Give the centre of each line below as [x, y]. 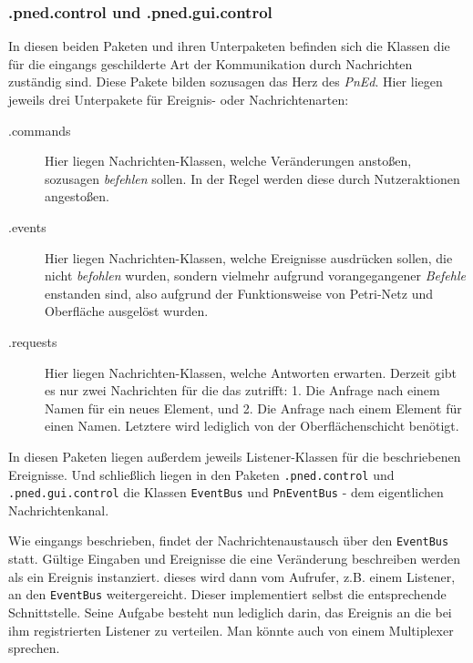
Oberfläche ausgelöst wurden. [127, 311]
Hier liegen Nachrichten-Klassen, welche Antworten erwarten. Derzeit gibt [251, 372]
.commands [40, 130]
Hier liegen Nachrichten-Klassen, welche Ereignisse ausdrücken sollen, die [249, 257]
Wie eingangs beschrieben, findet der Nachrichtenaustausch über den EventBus [229, 541]
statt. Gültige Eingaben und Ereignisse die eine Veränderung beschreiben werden [235, 559]
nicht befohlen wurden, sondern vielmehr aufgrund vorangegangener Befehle [255, 275]
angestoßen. [77, 196]
